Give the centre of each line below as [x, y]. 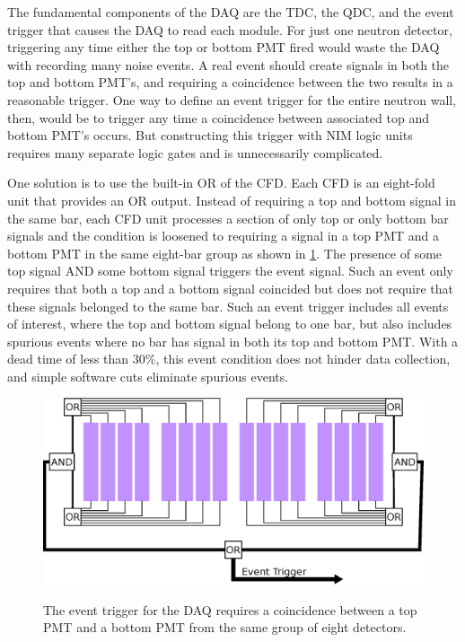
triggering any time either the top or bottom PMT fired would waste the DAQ [224, 47]
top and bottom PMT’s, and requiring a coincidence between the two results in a [230, 82]
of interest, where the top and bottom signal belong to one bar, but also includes [230, 324]
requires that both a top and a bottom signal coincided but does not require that [231, 288]
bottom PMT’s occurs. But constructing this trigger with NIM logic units [210, 135]
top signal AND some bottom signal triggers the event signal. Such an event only [230, 271]
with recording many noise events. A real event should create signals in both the [228, 64]
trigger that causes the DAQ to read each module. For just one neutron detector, [230, 29]
